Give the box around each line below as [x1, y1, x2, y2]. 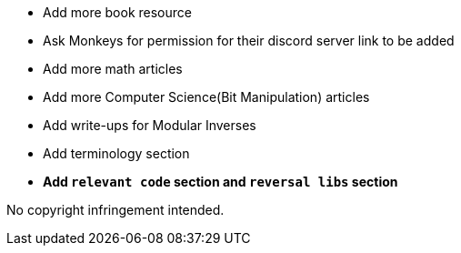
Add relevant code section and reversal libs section [43, 174, 398, 189]
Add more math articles [43, 61, 183, 76]
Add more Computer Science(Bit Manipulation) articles [43, 89, 370, 105]
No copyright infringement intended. [6, 202, 225, 218]
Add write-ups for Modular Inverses [43, 117, 256, 133]
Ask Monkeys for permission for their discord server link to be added [43, 33, 455, 48]
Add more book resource [43, 5, 192, 20]
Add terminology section [43, 146, 190, 161]
